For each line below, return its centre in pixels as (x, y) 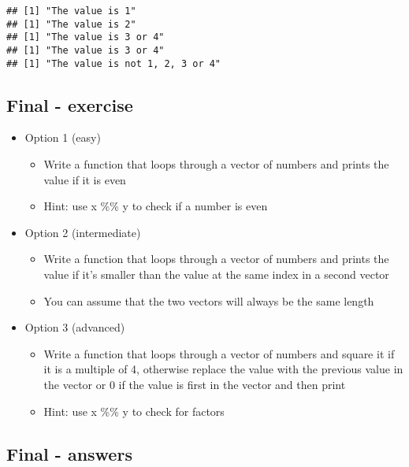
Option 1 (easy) (63, 137)
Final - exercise (70, 104)
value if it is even (85, 179)
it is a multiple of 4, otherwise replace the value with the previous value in (223, 369)
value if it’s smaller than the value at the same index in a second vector (216, 274)
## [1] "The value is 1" (71, 11)
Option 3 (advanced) (75, 327)
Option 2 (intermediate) (83, 232)
